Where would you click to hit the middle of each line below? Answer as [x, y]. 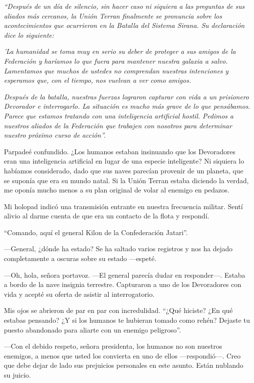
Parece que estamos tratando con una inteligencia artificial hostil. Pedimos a [119, 115]
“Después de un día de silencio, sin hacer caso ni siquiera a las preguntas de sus [124, 6]
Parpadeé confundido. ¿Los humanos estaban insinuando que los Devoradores [120, 151]
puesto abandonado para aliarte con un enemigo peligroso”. [92, 329]
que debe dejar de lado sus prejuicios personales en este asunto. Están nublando [124, 365]
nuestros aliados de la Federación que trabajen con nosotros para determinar [118, 125]
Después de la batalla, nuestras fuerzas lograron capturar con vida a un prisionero [127, 96]
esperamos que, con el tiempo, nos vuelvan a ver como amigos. [98, 80]
